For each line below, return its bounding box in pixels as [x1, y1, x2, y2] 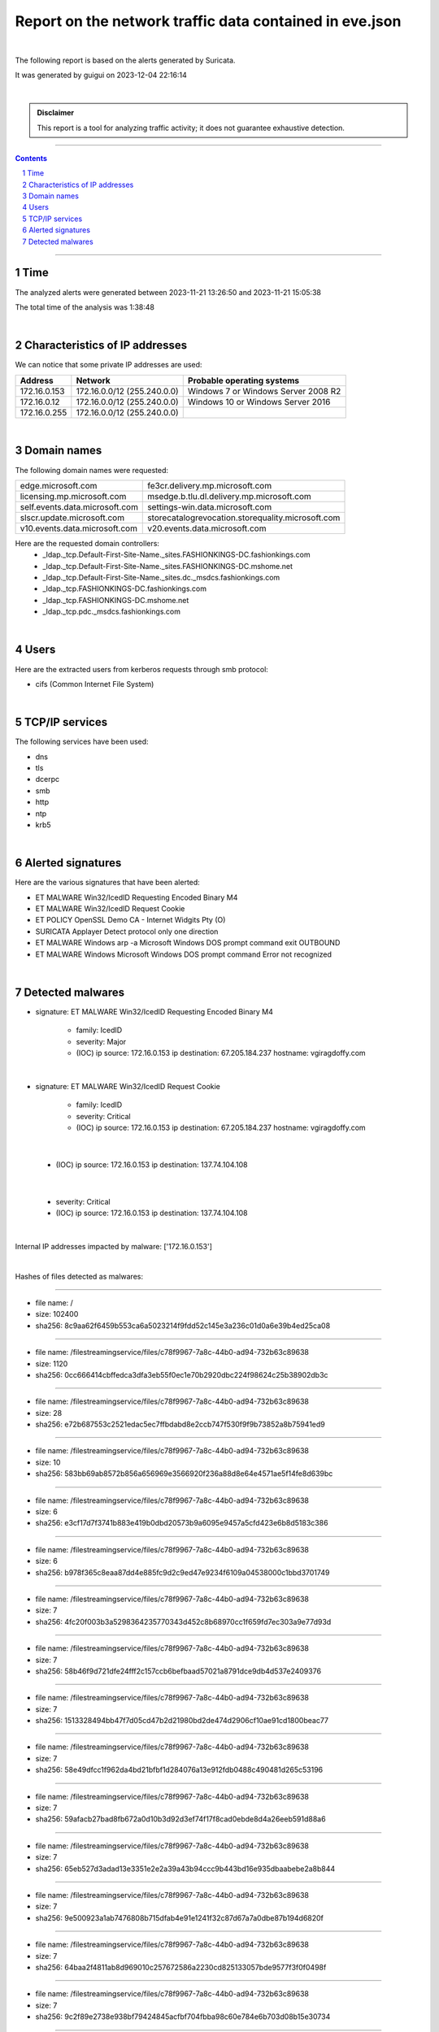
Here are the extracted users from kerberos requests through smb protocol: [15, 664, 268, 674]
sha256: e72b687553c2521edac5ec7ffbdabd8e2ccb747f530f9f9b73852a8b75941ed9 [35, 1419, 325, 1430]
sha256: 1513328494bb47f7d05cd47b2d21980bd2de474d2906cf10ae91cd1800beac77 [35, 1716, 329, 1726]
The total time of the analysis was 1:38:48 [15, 302, 154, 312]
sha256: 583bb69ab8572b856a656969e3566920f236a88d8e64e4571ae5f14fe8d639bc [35, 1469, 333, 1478]
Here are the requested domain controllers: [15, 538, 160, 548]
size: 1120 [35, 1358, 68, 1369]
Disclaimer [37, 108, 75, 118]
